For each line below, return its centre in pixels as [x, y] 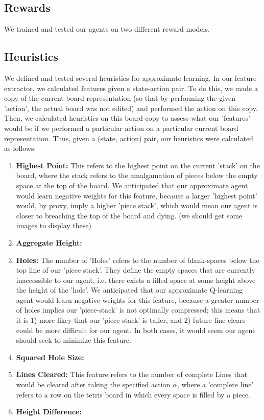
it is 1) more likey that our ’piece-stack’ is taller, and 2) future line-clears [131, 320]
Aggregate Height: [49, 242]
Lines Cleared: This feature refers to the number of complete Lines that [132, 374]
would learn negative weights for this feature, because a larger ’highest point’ [137, 195]
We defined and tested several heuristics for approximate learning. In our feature [130, 78]
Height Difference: [49, 412]
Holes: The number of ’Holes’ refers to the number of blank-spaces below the [138, 260]
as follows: [20, 148]
